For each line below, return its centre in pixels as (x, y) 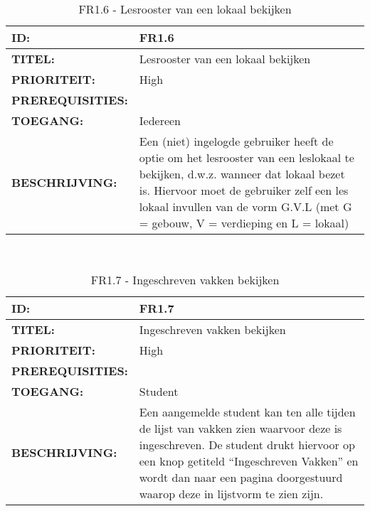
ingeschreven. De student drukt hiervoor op (247, 444)
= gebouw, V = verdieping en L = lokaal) (244, 223)
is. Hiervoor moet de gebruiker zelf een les (244, 190)
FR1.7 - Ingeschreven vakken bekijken (185, 279)
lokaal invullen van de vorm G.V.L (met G (245, 206)
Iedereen (160, 120)
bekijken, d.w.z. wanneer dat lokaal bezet (242, 174)
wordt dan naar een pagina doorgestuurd (241, 477)
